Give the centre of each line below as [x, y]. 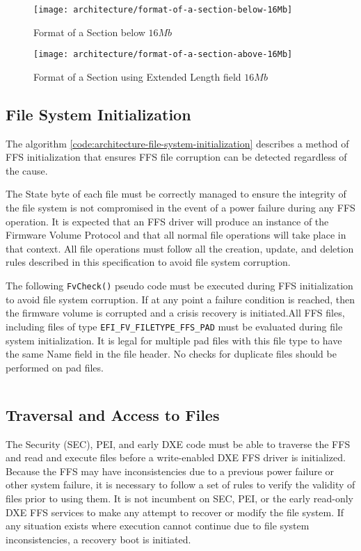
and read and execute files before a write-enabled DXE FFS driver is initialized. [176, 457]
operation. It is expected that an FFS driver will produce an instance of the [167, 221]
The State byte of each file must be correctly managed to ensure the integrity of [176, 194]
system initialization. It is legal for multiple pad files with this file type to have [174, 340]
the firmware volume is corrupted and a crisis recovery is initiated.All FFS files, [175, 313]
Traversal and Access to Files [113, 414]
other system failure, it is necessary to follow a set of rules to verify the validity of [180, 485]
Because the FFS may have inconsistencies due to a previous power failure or [170, 471]
